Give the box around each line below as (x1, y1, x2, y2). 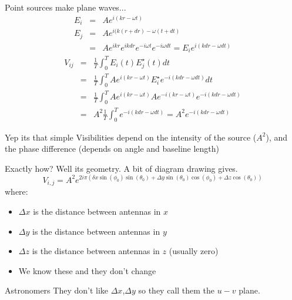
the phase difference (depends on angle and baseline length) (5, 142, 220, 155)
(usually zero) (169, 245, 219, 257)
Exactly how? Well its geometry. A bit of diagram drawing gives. (5, 162, 238, 174)
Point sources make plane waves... (5, 1, 126, 13)
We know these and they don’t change (18, 264, 156, 276)
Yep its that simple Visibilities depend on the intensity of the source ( (5, 131, 257, 143)
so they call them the (138, 284, 215, 296)
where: (5, 185, 28, 198)
